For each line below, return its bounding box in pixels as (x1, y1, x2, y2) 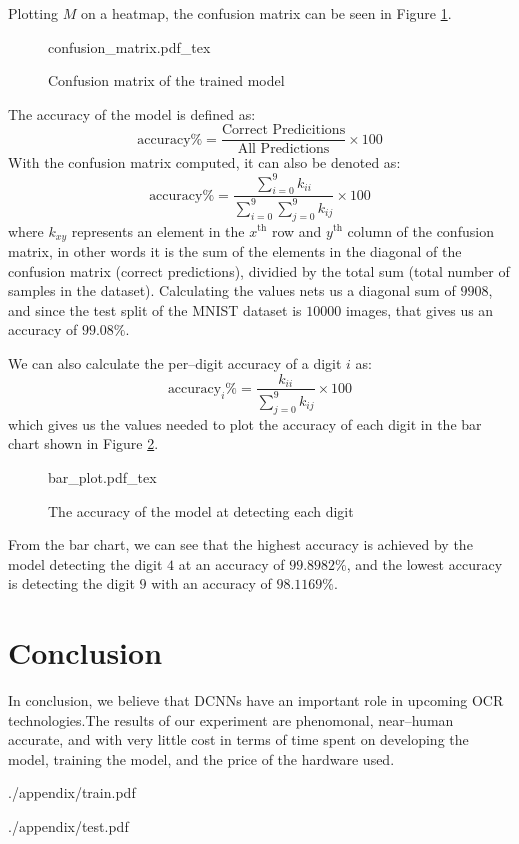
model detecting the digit (8, 553, 163, 574)
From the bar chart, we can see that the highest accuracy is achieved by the (8, 534, 473, 555)
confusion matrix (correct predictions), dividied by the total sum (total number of (8, 260, 510, 281)
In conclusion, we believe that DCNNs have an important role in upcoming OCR (8, 690, 504, 710)
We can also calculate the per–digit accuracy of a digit (8, 352, 342, 373)
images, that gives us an (345, 299, 494, 320)
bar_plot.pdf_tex (48, 466, 157, 487)
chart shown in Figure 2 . (8, 433, 159, 454)
